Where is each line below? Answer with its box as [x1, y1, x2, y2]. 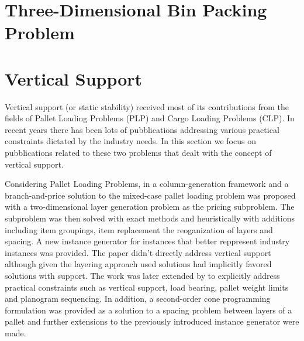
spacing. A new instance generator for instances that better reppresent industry [5, 235, 290, 247]
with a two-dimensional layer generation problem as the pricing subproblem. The [5, 200, 295, 213]
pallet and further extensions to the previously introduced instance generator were [5, 315, 299, 328]
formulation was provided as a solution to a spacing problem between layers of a [5, 304, 292, 316]
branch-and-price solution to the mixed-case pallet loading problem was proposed [5, 189, 296, 201]
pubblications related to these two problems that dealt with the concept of [5, 146, 272, 159]
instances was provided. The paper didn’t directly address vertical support [5, 246, 271, 258]
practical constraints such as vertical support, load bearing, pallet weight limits [5, 281, 289, 293]
